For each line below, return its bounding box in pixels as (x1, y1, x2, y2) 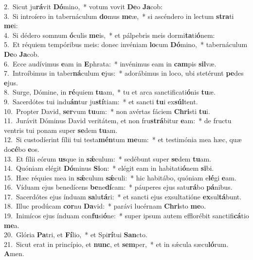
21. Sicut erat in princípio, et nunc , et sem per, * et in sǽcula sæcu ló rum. (4, 239, 229, 249)
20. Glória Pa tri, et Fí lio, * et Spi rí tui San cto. (4, 229, 147, 240)
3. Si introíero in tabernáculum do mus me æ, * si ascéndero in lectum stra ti (4, 11, 234, 21)
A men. (4, 248, 24, 259)
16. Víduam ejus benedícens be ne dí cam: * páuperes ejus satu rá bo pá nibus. (4, 182, 233, 192)
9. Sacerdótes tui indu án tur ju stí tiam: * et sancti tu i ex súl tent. (4, 96, 198, 106)
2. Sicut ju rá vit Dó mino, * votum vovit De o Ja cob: (4, 1, 163, 11)
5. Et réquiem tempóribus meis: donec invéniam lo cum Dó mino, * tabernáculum (4, 39, 248, 49)
